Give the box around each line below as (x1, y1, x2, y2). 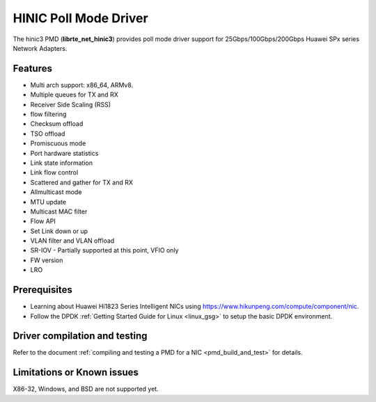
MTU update (30, 198, 66, 206)
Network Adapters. (13, 44, 68, 52)
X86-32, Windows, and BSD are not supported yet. (13, 385, 159, 393)
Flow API (30, 217, 56, 225)
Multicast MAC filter (30, 207, 88, 216)
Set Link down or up (30, 227, 88, 235)
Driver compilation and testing (13, 330, 148, 342)
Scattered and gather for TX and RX (30, 178, 134, 186)
